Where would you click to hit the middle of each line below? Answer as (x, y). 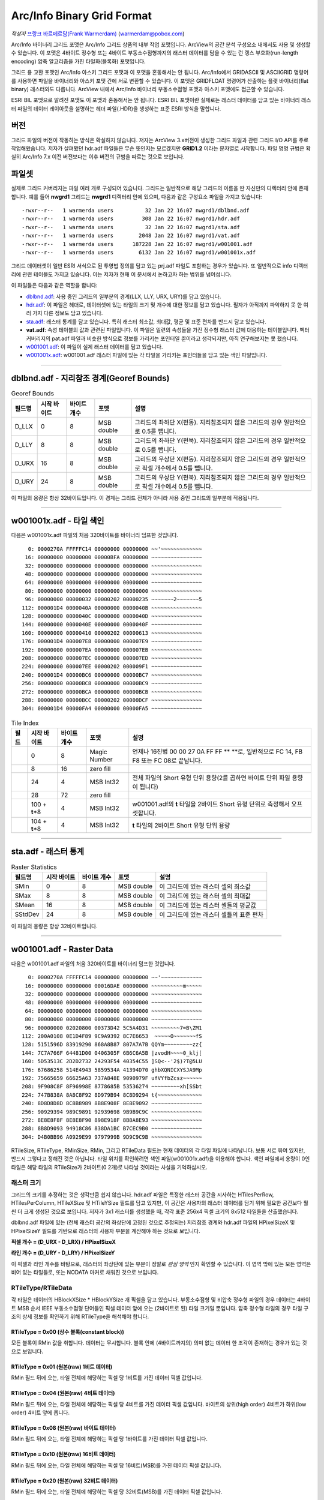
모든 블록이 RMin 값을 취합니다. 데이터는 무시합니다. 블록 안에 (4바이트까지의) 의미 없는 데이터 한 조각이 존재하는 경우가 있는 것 (159, 1343)
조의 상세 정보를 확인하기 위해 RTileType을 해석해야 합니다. (80, 1316)
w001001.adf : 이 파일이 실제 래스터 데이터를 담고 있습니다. (94, 346)
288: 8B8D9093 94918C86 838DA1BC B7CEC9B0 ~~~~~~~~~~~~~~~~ (112, 1129)
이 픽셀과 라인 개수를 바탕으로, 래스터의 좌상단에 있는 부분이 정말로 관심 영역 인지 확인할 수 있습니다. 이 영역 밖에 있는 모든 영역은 (161, 1264)
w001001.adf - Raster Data (62, 949)
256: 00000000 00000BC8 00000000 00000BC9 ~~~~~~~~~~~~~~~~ (112, 683)
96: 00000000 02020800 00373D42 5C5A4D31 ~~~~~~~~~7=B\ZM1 (113, 1028)
